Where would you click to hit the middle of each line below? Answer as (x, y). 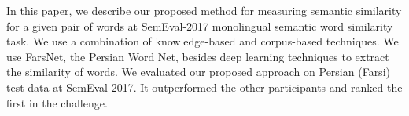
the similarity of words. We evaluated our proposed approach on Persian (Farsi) (198, 72)
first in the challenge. (57, 102)
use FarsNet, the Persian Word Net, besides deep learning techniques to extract (198, 56)
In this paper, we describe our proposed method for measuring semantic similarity (204, 10)
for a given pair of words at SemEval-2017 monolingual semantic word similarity (200, 25)
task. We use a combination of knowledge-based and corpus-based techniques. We (203, 41)
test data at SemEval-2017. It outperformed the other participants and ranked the (204, 87)
